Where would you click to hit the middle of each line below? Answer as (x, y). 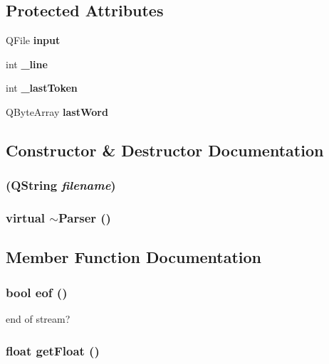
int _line (27, 64)
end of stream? (38, 319)
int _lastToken (42, 88)
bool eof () (37, 292)
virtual (26, 218)
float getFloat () (53, 350)
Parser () (84, 218)
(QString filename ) (61, 185)
